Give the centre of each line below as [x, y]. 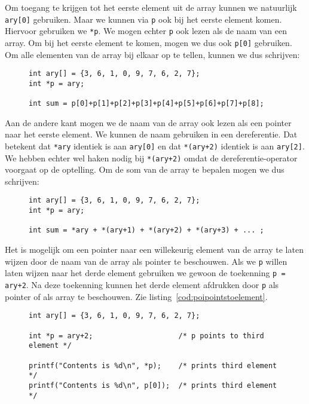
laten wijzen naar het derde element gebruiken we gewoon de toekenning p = [145, 273]
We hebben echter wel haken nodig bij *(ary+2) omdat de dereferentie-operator [151, 157]
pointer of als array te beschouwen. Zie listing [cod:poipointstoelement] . [136, 296]
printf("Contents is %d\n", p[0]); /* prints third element [153, 385]
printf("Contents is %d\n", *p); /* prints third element [153, 365]
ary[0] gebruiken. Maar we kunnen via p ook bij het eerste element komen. [143, 19]
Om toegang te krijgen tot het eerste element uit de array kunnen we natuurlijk [151, 7]
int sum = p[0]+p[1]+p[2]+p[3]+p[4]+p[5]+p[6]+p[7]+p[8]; [146, 104]
